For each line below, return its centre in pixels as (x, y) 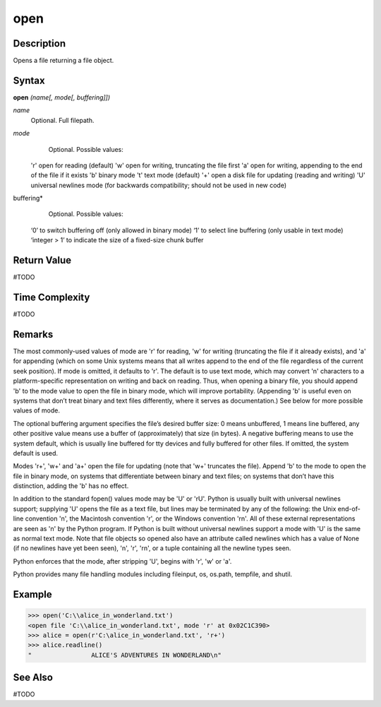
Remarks (33, 334)
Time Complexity (52, 297)
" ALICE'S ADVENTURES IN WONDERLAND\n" (125, 655)
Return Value (42, 260)
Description (40, 43)
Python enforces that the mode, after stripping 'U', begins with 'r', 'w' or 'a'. (122, 561)
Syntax (29, 80)
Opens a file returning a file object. (64, 61)
